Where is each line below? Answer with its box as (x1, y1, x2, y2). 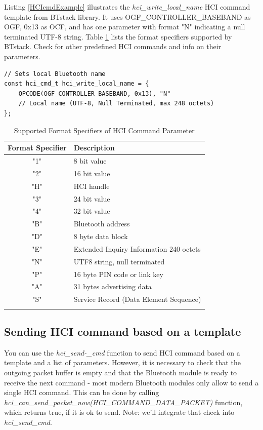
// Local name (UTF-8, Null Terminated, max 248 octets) (18, 100, 214, 107)
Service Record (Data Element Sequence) (73, 294, 201, 304)
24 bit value (73, 193, 110, 204)
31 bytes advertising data (73, 281, 152, 292)
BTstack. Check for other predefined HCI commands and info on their (4, 41, 222, 52)
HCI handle (73, 180, 110, 191)
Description (73, 142, 115, 153)
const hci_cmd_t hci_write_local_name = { (4, 80, 149, 88)
